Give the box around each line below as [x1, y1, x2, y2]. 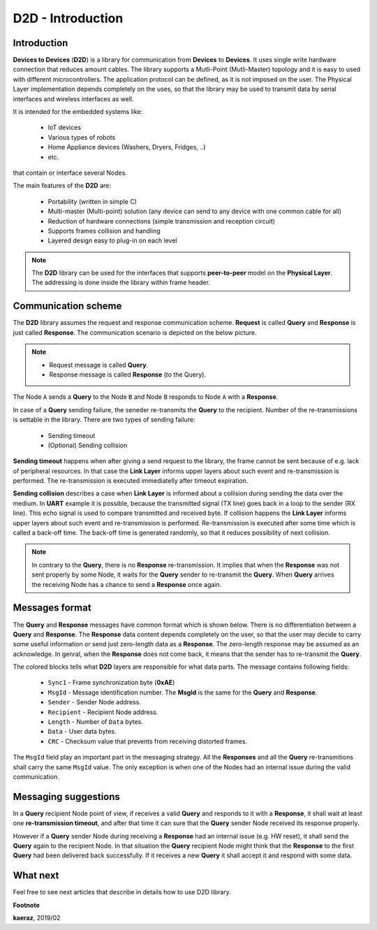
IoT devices [47, 123, 82, 132]
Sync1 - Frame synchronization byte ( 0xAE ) [47, 678, 175, 687]
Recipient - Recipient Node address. [47, 708, 158, 716]
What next [13, 870, 59, 882]
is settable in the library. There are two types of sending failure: [13, 416, 195, 424]
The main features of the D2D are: [13, 182, 112, 190]
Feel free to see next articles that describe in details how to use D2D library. [13, 888, 232, 896]
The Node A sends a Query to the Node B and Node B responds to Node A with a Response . [13, 393, 279, 401]
